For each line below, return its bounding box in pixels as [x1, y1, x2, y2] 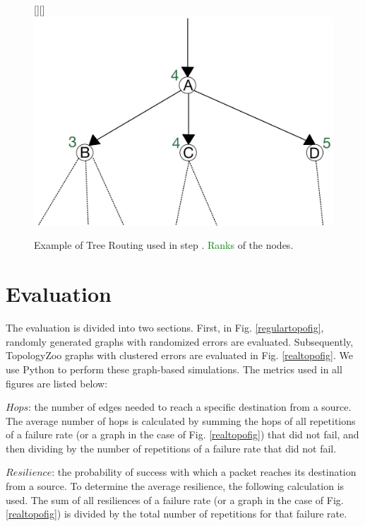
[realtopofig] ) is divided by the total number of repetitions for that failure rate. [6, 506, 347, 521]
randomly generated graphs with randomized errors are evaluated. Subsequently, [6, 334, 354, 349]
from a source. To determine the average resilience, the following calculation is [6, 479, 345, 493]
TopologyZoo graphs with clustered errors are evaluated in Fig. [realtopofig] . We [6, 348, 353, 363]
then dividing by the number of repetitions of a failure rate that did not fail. [6, 440, 337, 455]
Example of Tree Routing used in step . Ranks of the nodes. [34, 238, 294, 252]
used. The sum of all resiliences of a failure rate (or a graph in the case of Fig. [6, 492, 344, 507]
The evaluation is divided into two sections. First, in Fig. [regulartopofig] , [6, 320, 324, 335]
